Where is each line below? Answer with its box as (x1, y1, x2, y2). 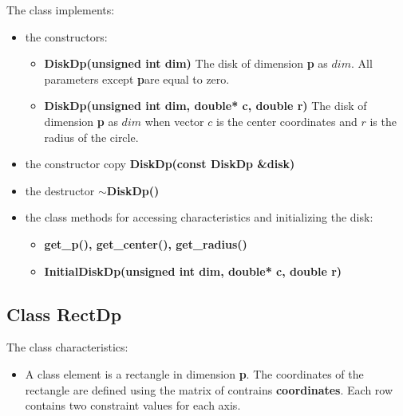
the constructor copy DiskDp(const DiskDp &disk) (25, 155, 295, 172)
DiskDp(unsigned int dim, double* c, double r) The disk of (44, 97, 367, 114)
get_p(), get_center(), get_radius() (44, 235, 247, 252)
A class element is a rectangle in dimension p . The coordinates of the (25, 365, 364, 382)
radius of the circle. (44, 128, 139, 145)
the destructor (25, 182, 95, 198)
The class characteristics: (6, 339, 128, 355)
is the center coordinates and (215, 112, 358, 129)
